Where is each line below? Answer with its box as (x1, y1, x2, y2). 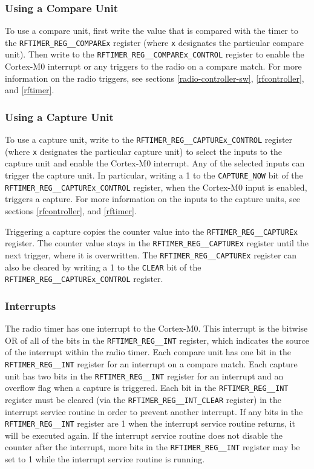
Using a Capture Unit (5, 109, 114, 124)
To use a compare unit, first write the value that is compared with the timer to (5, 24, 298, 37)
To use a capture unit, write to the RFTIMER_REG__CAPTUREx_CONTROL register (5, 133, 293, 146)
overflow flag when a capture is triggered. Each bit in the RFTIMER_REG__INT (5, 381, 289, 394)
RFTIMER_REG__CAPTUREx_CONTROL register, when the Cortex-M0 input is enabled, (5, 180, 307, 193)
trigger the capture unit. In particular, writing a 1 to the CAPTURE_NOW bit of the (5, 169, 303, 182)
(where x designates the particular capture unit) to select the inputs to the (5, 145, 282, 157)
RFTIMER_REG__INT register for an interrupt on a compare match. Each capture (5, 357, 298, 370)
